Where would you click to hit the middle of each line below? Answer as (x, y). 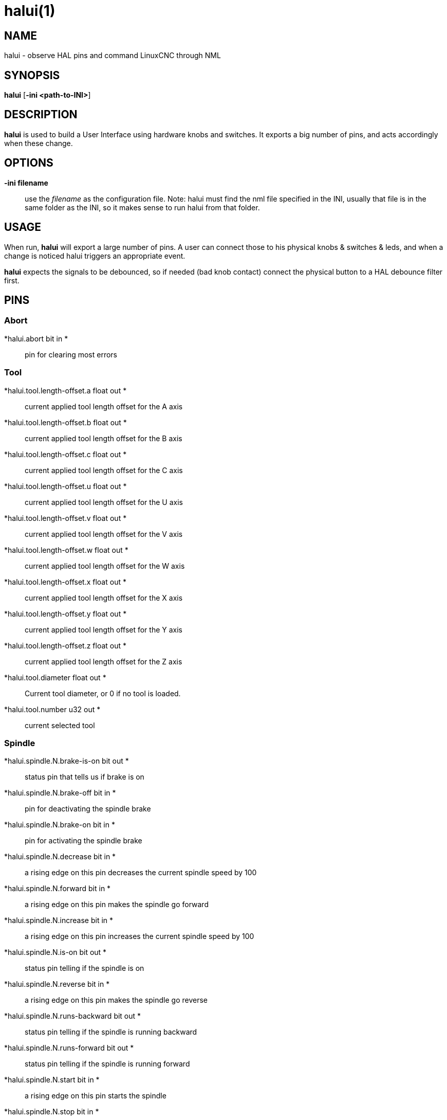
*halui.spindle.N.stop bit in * (52, 1112)
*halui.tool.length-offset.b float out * (66, 422)
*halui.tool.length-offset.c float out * (66, 454)
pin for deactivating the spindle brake (88, 809)
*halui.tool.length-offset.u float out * (66, 486)
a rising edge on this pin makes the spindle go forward (117, 905)
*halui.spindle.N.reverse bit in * (57, 984)
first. (12, 280)
